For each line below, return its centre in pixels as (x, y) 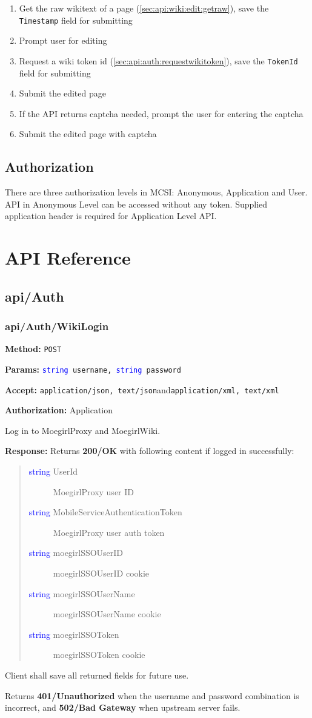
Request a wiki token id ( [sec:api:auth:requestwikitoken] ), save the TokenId (158, 60)
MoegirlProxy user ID (94, 491)
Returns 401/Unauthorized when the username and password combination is (152, 695)
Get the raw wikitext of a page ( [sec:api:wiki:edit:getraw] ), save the (144, 8)
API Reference (68, 258)
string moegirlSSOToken (74, 634)
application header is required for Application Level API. (111, 216)
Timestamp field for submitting (76, 20)
